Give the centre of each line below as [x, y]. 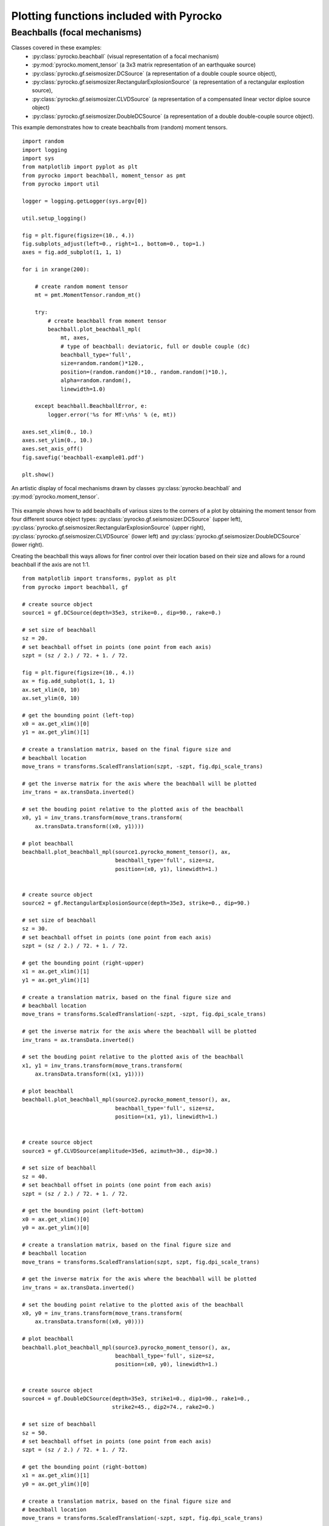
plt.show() [38, 474]
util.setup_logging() [54, 218]
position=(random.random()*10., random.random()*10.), [144, 372]
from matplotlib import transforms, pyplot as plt [99, 579]
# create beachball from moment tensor [107, 321]
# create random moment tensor [81, 286]
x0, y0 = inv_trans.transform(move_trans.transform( [102, 1313]
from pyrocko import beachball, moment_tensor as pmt [104, 175]
